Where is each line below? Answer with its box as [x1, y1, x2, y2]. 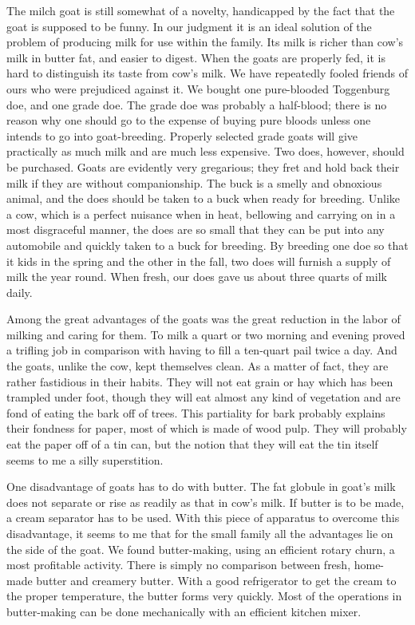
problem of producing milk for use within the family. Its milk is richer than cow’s [6, 34, 404, 50]
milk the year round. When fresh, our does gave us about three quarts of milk [6, 268, 387, 285]
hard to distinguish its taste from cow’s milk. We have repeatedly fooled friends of [6, 65, 409, 81]
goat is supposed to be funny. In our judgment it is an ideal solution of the [6, 18, 372, 34]
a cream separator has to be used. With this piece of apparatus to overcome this [6, 509, 400, 526]
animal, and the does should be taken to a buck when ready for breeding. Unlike [6, 190, 401, 207]
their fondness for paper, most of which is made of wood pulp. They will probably [6, 420, 407, 437]
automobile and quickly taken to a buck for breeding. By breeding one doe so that [6, 236, 409, 253]
